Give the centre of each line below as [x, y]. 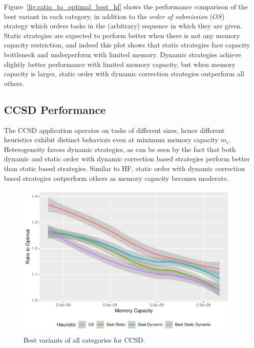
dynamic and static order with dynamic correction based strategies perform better [127, 159]
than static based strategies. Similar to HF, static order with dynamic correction [125, 168]
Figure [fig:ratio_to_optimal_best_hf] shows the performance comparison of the [126, 6]
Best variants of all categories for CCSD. [84, 340]
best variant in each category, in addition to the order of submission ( [108, 16]
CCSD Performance [55, 109]
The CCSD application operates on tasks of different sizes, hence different [114, 130]
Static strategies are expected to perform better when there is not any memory [122, 35]
